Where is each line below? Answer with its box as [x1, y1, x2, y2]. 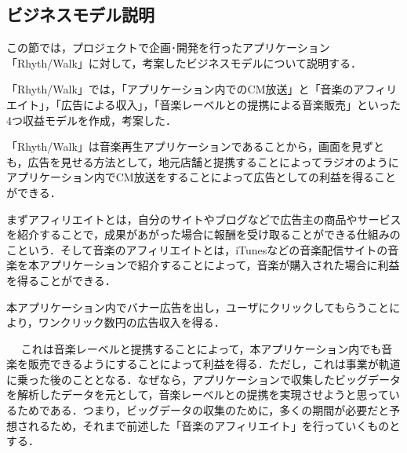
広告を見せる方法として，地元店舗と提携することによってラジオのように [27, 153, 399, 170]
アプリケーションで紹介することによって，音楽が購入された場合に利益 [38, 257, 400, 273]
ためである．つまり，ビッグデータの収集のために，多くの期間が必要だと [16, 402, 390, 418]
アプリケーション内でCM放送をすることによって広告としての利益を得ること [6, 169, 397, 185]
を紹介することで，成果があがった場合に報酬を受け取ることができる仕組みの [6, 226, 401, 243]
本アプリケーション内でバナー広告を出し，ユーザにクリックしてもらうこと [6, 298, 390, 315]
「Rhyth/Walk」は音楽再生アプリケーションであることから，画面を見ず [6, 138, 373, 155]
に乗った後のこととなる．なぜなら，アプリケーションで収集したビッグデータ [6, 371, 401, 387]
